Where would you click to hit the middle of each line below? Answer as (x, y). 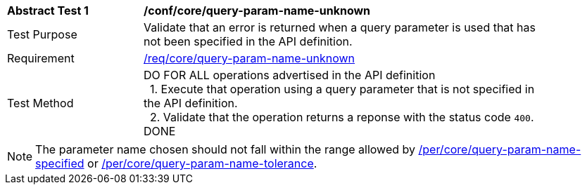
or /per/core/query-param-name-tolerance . (202, 163)
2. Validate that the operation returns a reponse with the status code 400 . (342, 117)
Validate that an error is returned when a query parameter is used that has (340, 27)
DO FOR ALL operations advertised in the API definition (290, 75)
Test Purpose (42, 34)
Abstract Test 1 (48, 11)
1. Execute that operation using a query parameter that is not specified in (342, 89)
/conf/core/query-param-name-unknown (257, 11)
